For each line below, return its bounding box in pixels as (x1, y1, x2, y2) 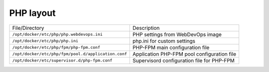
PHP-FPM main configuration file (133, 44, 210, 51)
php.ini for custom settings (133, 37, 196, 44)
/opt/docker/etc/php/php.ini (12, 38, 79, 44)
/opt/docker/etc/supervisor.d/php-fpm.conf (12, 58, 113, 63)
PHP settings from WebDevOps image (133, 31, 222, 38)
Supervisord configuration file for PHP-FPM (133, 57, 235, 64)
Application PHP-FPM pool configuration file (133, 50, 237, 57)
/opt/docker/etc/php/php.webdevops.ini (12, 32, 103, 37)
